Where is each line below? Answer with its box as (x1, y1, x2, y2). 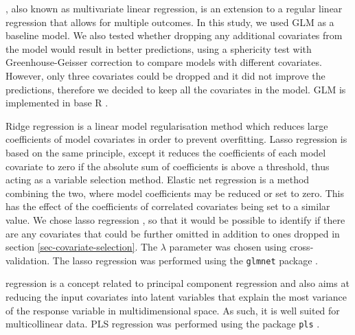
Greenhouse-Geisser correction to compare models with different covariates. (5, 55, 322, 69)
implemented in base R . (5, 95, 108, 110)
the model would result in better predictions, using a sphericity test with (5, 41, 312, 56)
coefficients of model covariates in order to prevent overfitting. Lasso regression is (5, 132, 347, 146)
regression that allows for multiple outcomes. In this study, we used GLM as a (5, 14, 334, 29)
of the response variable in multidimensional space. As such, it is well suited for (5, 303, 340, 317)
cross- (289, 240, 314, 254)
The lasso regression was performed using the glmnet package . (52, 253, 319, 267)
